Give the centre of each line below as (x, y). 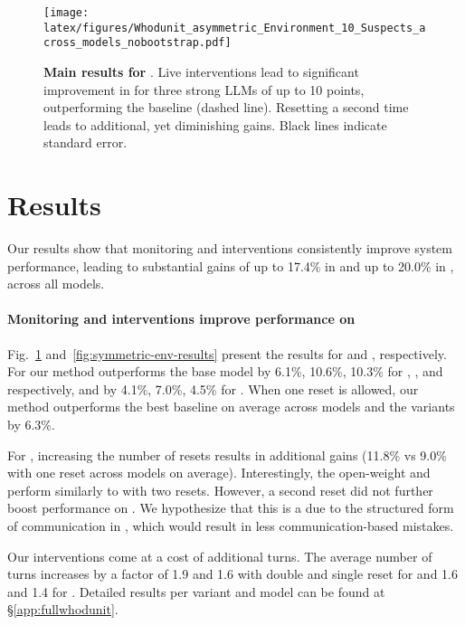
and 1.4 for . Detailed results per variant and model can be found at (196, 591)
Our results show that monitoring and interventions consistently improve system (230, 248)
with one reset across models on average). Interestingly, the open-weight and (219, 473)
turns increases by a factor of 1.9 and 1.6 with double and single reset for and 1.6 (232, 574)
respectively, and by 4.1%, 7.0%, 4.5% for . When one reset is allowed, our (213, 388)
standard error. (85, 142)
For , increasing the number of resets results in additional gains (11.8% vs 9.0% (227, 455)
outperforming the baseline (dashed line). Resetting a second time (226, 107)
